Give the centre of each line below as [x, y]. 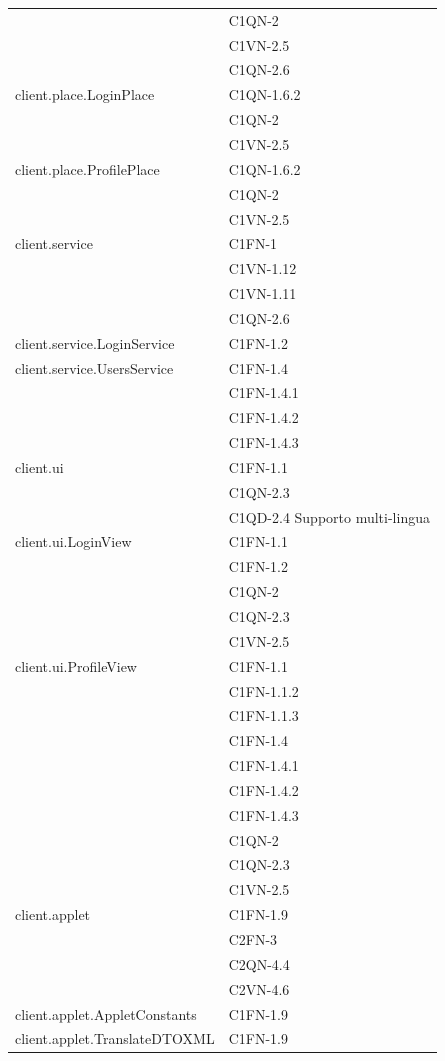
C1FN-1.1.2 [263, 690]
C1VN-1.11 [262, 293]
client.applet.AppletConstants [106, 1013]
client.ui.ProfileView [76, 665]
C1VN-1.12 [262, 268]
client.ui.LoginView [73, 541]
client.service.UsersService [94, 367]
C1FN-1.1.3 [263, 715]
